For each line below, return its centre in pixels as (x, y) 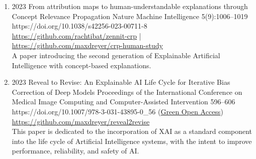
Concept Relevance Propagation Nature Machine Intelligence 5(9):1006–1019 (130, 16)
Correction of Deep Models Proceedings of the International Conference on (127, 92)
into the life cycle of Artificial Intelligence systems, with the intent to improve (132, 141)
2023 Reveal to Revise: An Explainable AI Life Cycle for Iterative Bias (121, 82)
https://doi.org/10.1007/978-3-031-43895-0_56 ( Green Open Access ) (117, 111)
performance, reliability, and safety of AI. (75, 151)
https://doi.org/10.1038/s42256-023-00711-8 (79, 26)
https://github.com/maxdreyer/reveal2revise (81, 121)
